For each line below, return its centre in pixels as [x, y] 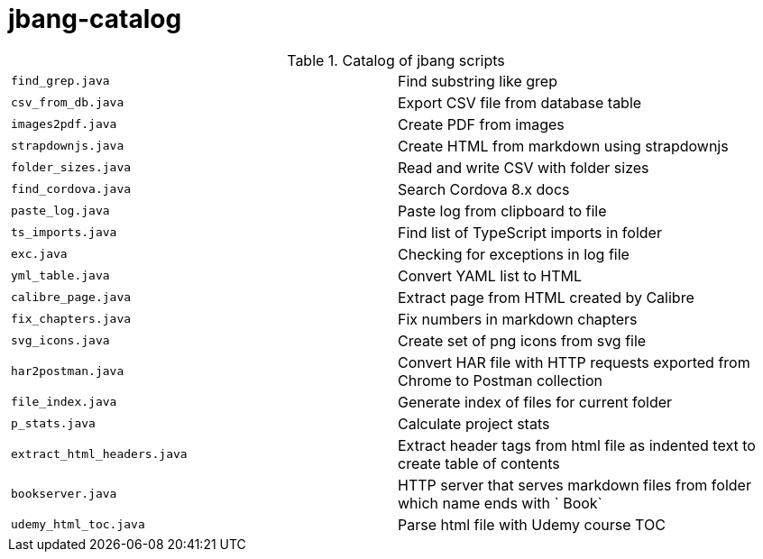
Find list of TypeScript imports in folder [530, 232]
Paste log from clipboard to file [502, 211]
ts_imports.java [64, 233]
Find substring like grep [478, 81]
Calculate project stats [474, 423]
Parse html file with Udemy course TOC [532, 524]
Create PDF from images [481, 124]
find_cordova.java [71, 189]
